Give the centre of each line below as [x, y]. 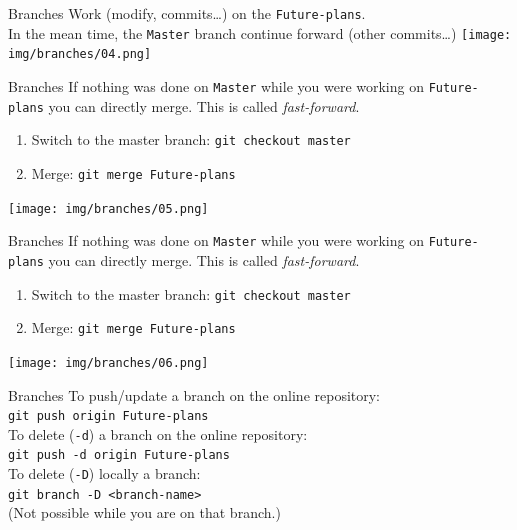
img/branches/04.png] [80, 54]
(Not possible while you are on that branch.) [144, 512]
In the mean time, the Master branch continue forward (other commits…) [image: [260, 32]
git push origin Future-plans [108, 416]
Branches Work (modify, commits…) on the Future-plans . [187, 13]
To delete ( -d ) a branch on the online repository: [158, 433]
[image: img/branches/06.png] [108, 362]
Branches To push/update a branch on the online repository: [194, 394]
